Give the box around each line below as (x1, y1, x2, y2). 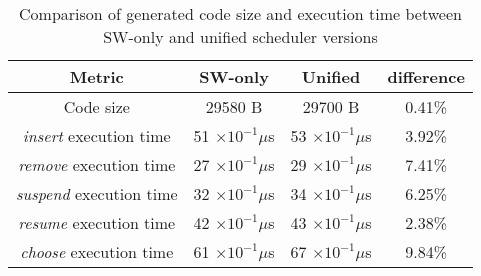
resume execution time (18, 211, 176, 234)
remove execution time (18, 153, 176, 176)
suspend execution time (16, 182, 178, 205)
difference (387, 65, 465, 88)
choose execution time (20, 240, 174, 263)
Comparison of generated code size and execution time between (19, 2, 462, 25)
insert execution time (22, 124, 171, 147)
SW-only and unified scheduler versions (103, 25, 378, 48)
